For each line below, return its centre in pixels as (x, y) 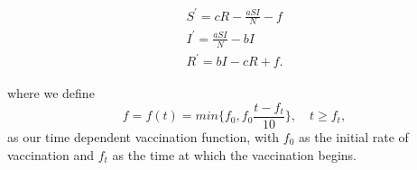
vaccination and (51, 154)
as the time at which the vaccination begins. (235, 154)
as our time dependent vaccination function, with (144, 136)
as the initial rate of (354, 136)
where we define (51, 93)
